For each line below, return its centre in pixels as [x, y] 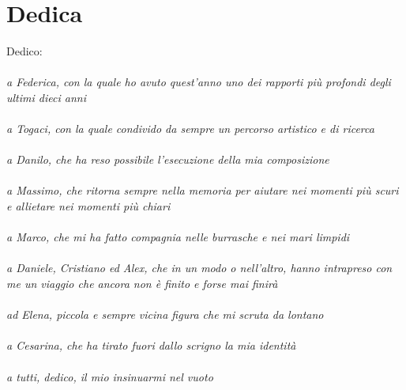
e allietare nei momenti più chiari [88, 206]
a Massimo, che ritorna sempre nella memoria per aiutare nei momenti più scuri [203, 190]
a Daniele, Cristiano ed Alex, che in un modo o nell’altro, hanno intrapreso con [199, 268]
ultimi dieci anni [46, 97]
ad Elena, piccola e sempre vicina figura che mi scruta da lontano [165, 314]
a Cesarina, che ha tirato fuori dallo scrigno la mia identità [151, 345]
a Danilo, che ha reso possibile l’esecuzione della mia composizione [168, 159]
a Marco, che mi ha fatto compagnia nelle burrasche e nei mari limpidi [178, 237]
